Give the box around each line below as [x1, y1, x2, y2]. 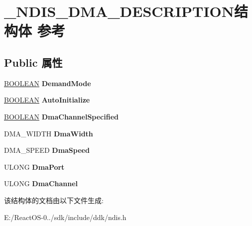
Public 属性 [4, 54, 63, 70]
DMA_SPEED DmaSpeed [4, 145, 90, 155]
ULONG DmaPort [4, 161, 65, 172]
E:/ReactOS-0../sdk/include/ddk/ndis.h [4, 212, 126, 222]
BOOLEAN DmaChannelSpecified [4, 111, 119, 121]
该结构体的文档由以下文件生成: [4, 195, 104, 205]
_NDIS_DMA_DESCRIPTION [4, 1, 235, 21]
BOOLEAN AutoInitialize [4, 95, 90, 105]
